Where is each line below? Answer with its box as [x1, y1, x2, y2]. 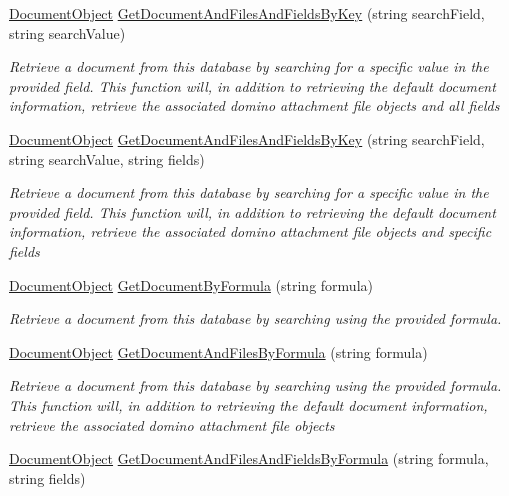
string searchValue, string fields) [9, 148, 205, 169]
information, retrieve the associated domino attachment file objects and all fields [9, 95, 500, 116]
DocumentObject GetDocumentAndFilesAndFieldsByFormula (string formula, [9, 448, 489, 469]
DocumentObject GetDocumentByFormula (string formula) [9, 274, 373, 295]
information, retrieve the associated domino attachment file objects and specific [9, 221, 492, 242]
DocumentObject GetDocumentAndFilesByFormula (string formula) [9, 341, 428, 362]
